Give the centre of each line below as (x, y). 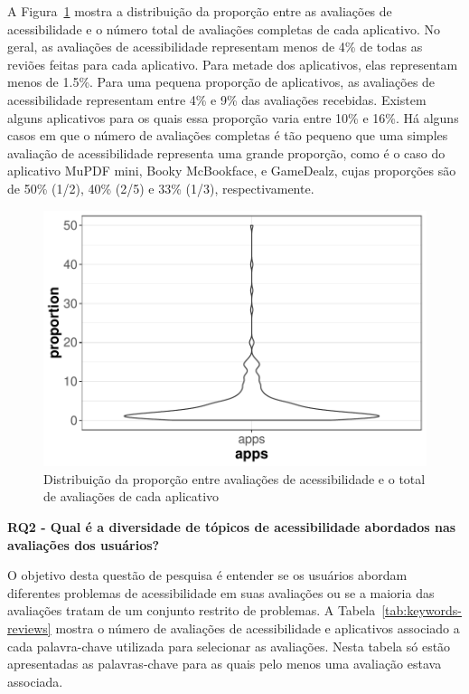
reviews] (29, 627)
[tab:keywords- (422, 610)
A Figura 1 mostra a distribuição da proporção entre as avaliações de (200, 11)
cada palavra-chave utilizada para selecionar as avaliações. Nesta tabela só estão (229, 646)
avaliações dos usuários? (84, 544)
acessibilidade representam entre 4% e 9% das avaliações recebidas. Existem (217, 99)
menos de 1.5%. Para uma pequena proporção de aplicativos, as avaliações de (221, 82)
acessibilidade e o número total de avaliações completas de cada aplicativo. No (224, 29)
